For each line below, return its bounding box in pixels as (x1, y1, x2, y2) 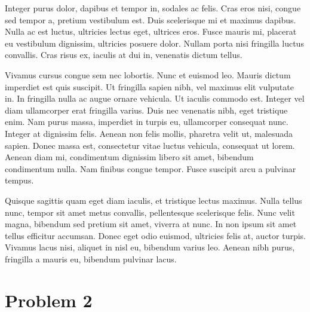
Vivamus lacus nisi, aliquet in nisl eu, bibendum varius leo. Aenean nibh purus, (5, 241, 295, 253)
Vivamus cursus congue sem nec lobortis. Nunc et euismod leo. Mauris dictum (5, 68, 291, 81)
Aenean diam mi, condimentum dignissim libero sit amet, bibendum (5, 151, 254, 163)
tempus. (5, 174, 34, 186)
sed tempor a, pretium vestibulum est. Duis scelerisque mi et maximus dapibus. (5, 13, 296, 26)
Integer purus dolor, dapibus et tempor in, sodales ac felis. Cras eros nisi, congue (5, 2, 301, 14)
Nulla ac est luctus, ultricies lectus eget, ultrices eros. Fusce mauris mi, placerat (5, 25, 297, 38)
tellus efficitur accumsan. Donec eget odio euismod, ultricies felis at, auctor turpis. (5, 229, 306, 241)
